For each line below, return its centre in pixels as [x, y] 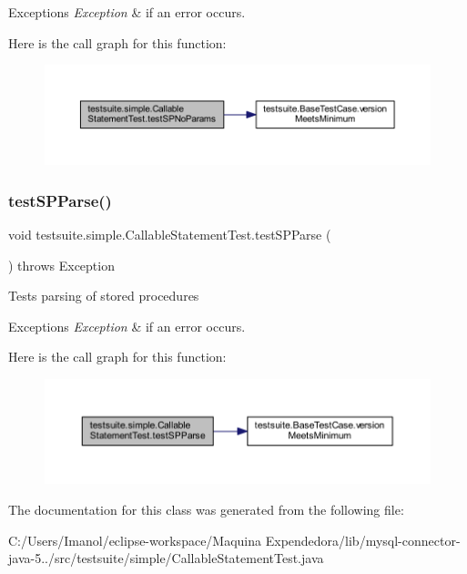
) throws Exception [61, 265]
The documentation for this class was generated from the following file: [206, 509]
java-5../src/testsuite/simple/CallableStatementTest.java [166, 558]
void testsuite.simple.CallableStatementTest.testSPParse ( [170, 235]
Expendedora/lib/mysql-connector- [363, 540]
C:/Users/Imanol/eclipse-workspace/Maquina [135, 540]
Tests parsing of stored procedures [104, 296]
